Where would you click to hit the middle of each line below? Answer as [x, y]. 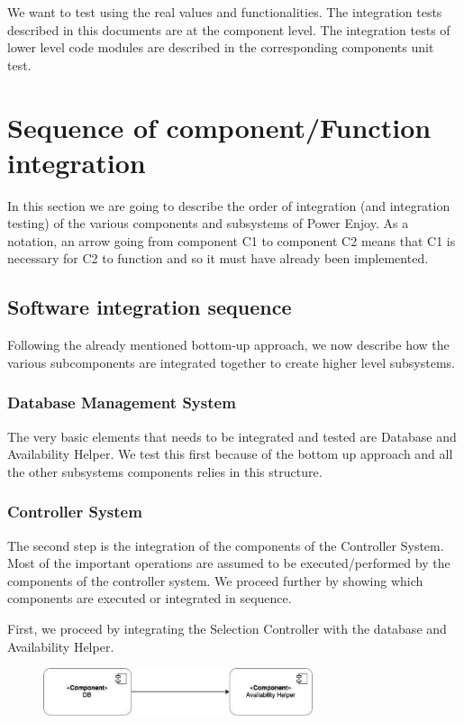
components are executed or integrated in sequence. [150, 598]
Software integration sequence [150, 307]
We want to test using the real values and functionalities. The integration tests [225, 12]
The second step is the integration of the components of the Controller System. [226, 545]
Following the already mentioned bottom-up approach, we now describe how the [228, 345]
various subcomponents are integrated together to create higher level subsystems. [231, 362]
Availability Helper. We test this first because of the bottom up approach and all [230, 454]
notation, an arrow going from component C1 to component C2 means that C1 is [232, 240]
